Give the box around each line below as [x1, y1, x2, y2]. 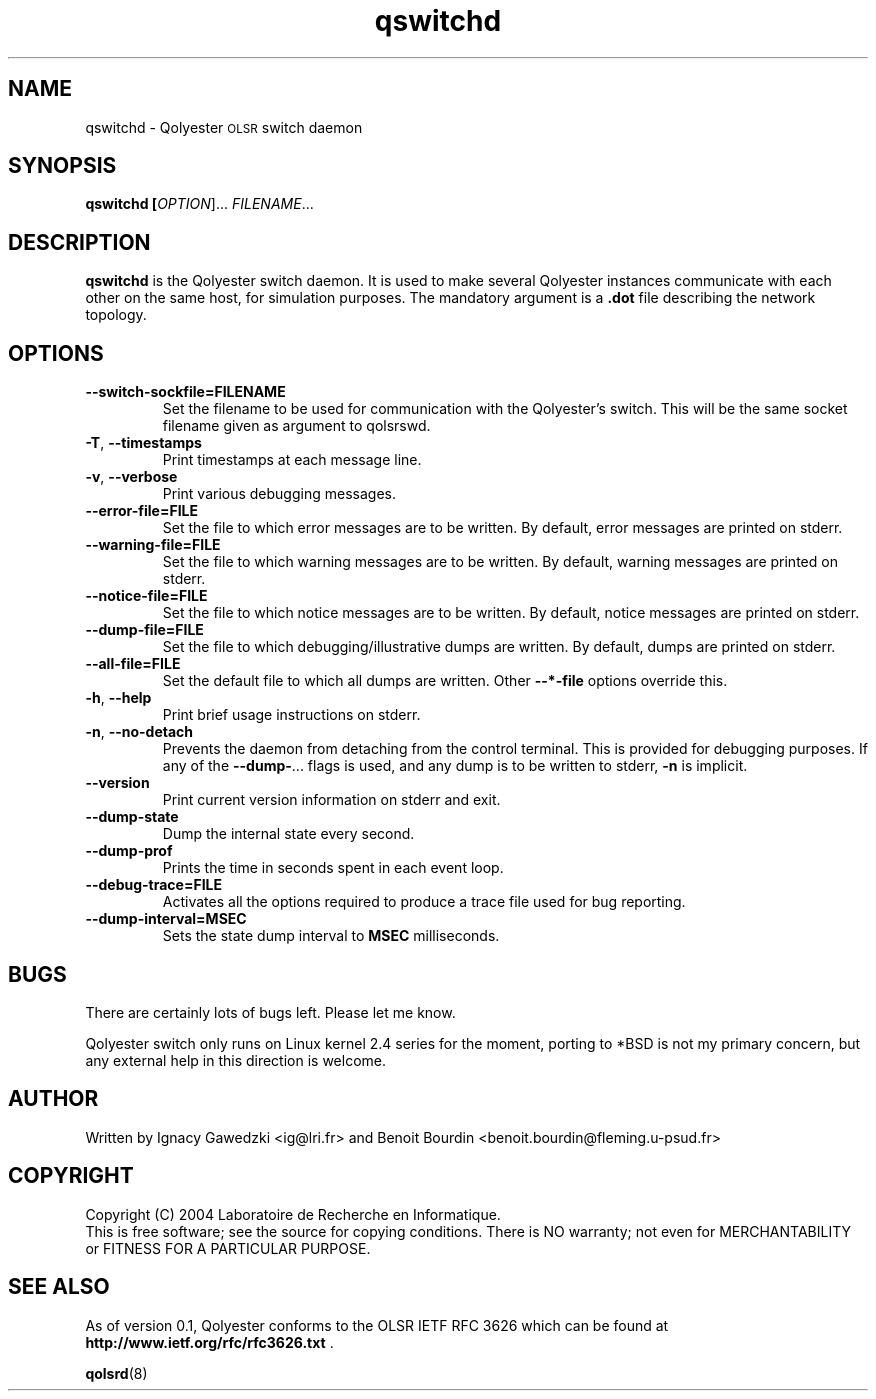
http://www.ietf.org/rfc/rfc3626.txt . [85, 1333, 334, 1351]
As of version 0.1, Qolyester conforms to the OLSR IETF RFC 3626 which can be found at [85, 1316, 669, 1334]
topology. [85, 306, 147, 324]
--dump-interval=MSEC [85, 910, 247, 928]
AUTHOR [8, 1086, 99, 1112]
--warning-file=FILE [85, 536, 221, 554]
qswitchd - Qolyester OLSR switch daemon [85, 118, 363, 136]
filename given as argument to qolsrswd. [162, 417, 431, 435]
